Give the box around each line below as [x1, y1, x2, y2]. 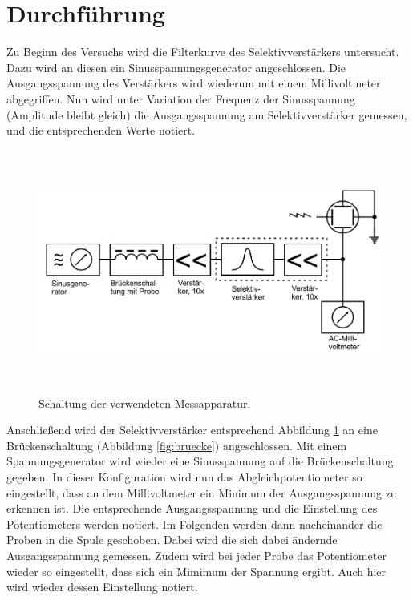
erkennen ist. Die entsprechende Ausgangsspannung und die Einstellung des [6, 500, 378, 517]
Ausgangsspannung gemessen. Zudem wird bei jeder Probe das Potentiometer [6, 546, 387, 563]
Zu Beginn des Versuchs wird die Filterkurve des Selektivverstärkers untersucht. [6, 43, 399, 60]
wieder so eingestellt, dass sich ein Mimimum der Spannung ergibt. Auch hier [6, 562, 387, 579]
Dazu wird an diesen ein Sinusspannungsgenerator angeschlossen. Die [6, 58, 346, 75]
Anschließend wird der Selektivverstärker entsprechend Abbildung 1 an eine [6, 421, 378, 438]
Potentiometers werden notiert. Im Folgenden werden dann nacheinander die [6, 515, 383, 532]
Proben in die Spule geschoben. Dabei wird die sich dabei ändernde [6, 531, 338, 548]
